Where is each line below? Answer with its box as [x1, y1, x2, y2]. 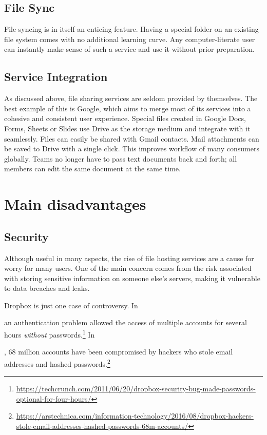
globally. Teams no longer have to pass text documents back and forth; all [4, 153, 237, 164]
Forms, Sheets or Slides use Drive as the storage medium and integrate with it [4, 123, 251, 133]
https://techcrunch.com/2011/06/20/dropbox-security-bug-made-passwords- [16, 383, 256, 394]
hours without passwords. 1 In [4, 328, 95, 340]
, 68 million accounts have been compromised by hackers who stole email [4, 346, 233, 357]
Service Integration [4, 69, 108, 85]
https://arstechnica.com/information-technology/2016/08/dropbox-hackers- [16, 410, 254, 421]
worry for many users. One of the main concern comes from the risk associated [4, 263, 252, 273]
